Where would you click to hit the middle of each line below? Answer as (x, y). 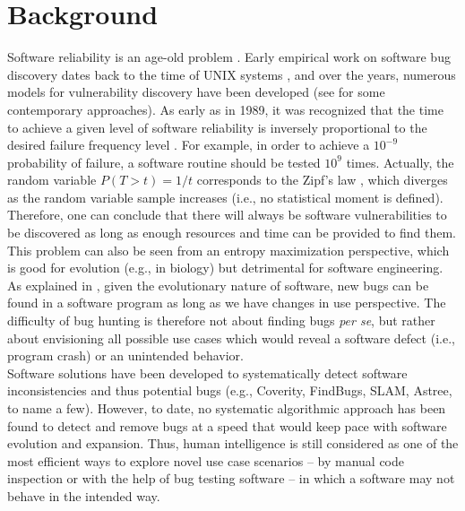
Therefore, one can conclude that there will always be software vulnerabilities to (227, 215)
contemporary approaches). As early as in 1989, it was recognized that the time (225, 109)
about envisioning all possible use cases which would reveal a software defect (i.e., (231, 338)
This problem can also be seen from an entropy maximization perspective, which (228, 250)
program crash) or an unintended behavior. (125, 355)
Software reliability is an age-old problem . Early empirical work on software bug (229, 57)
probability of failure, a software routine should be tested (164, 162)
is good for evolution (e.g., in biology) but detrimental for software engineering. (225, 268)
